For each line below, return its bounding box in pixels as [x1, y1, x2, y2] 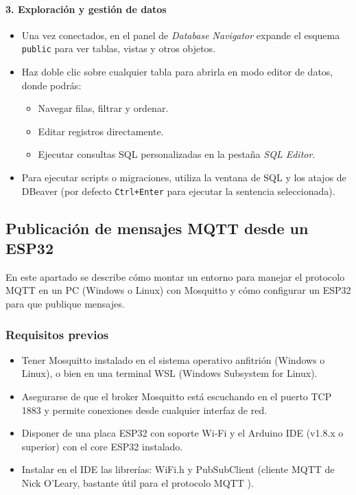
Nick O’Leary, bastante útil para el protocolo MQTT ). [21, 476, 254, 490]
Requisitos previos [5, 325, 109, 343]
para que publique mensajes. [5, 297, 125, 311]
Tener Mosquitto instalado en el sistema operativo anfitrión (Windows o [21, 352, 325, 367]
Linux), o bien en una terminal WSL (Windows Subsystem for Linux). [21, 366, 318, 380]
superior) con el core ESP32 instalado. [21, 439, 183, 453]
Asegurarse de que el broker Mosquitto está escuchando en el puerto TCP [21, 389, 332, 404]
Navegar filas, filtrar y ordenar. [38, 101, 169, 115]
